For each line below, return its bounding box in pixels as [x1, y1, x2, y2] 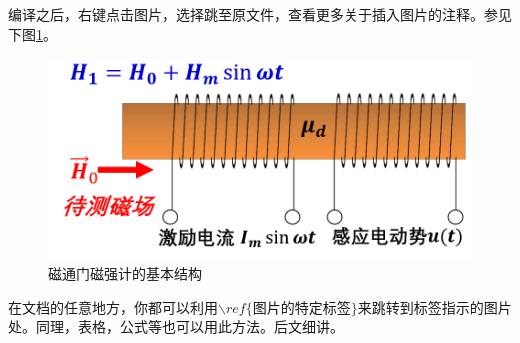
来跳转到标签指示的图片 [357, 296, 512, 317]
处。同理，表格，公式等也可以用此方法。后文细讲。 [8, 316, 344, 337]
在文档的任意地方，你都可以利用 [8, 296, 218, 317]
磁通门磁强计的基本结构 [48, 263, 202, 284]
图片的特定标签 [252, 296, 351, 317]
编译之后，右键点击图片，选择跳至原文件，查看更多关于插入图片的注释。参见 [8, 4, 512, 24]
